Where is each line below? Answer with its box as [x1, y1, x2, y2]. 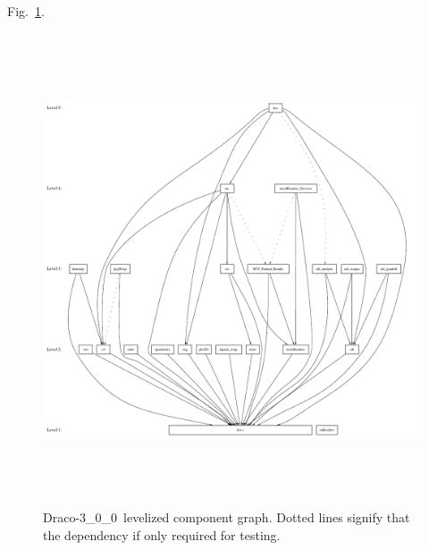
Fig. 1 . [7, 2, 45, 20]
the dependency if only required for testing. [43, 525, 281, 544]
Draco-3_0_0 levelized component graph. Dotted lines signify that [43, 508, 410, 527]
